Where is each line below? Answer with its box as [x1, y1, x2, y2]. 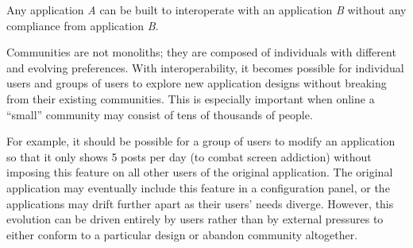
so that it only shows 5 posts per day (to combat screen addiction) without [6, 148, 372, 165]
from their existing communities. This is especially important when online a [6, 90, 375, 107]
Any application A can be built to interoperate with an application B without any [6, 2, 407, 17]
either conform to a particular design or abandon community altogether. [6, 226, 358, 242]
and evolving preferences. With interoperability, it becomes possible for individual [6, 59, 404, 76]
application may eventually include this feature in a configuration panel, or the [6, 179, 390, 196]
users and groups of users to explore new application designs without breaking [6, 75, 387, 91]
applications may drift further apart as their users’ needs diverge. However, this [6, 195, 394, 211]
